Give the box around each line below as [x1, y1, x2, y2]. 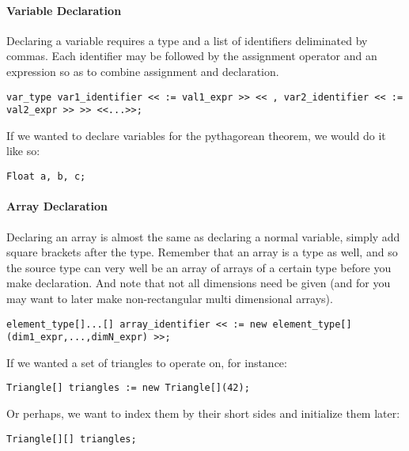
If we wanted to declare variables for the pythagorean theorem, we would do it [6, 127, 386, 143]
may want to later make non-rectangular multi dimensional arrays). [6, 290, 333, 306]
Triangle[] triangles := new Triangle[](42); [6, 382, 250, 394]
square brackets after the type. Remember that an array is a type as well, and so [6, 244, 398, 260]
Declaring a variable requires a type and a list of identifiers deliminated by [6, 32, 368, 48]
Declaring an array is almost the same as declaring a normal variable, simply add [6, 228, 400, 244]
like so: [6, 142, 40, 159]
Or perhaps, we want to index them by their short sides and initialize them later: [6, 405, 400, 422]
